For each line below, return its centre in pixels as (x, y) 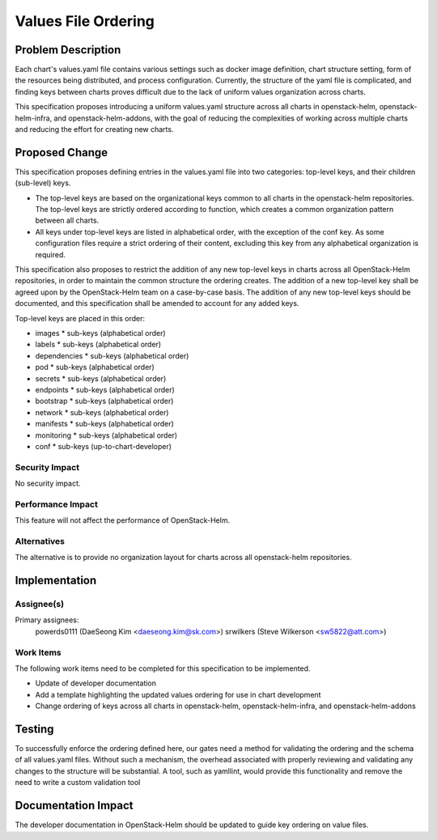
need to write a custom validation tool (78, 783)
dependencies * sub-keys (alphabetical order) (112, 355)
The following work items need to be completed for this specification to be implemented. (163, 668)
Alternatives (40, 541)
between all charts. (67, 221)
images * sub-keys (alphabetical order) (100, 333)
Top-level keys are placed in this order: (80, 318)
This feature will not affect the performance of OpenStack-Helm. (123, 520)
